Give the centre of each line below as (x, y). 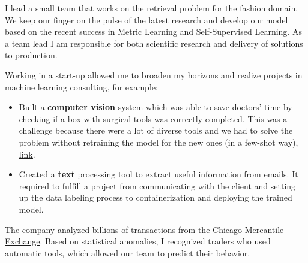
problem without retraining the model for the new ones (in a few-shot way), (159, 142)
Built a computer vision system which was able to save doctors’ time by (156, 107)
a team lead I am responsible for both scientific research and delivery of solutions (154, 43)
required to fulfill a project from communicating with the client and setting (157, 185)
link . (27, 154)
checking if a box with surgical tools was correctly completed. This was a (153, 118)
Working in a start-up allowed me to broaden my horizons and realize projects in (154, 75)
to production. (31, 55)
